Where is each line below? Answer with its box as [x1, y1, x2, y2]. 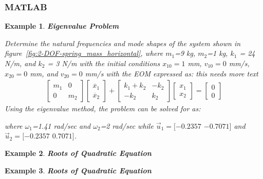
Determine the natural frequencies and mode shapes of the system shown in [5, 37, 241, 48]
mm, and [30, 68, 58, 78]
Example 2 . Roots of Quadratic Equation [5, 148, 152, 158]
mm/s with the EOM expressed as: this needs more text [85, 68, 258, 78]
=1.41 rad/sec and [32, 120, 91, 131]
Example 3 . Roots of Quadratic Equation [5, 165, 152, 175]
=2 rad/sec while [100, 120, 154, 131]
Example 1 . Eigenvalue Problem [5, 21, 119, 31]
